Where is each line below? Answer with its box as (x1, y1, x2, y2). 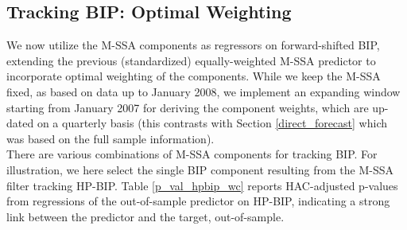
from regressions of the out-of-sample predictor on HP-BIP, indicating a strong (6, 193, 390, 209)
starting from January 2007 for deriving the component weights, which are (6, 99, 369, 115)
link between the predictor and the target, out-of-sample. (6, 208, 285, 224)
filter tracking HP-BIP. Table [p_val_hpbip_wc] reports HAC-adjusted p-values (6, 177, 398, 193)
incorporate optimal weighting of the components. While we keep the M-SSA (6, 68, 381, 84)
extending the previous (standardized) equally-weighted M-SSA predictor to (6, 52, 376, 68)
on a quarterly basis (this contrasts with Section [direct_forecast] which (37, 115, 388, 131)
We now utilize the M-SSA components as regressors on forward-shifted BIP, (6, 37, 380, 53)
